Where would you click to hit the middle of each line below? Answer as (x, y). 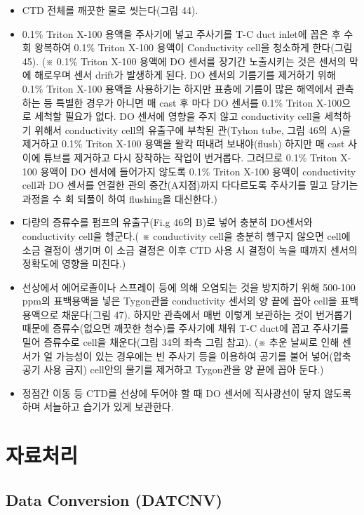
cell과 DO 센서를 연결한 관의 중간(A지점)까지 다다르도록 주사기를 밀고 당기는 (190, 185)
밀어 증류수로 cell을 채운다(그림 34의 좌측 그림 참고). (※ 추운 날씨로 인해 (181, 342)
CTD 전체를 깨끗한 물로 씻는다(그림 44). (110, 10)
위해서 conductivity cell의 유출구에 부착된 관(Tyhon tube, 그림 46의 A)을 (193, 129)
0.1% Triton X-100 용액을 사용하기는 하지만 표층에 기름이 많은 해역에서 (177, 88)
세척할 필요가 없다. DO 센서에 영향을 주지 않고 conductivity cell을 (178, 116)
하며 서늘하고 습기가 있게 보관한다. (98, 407)
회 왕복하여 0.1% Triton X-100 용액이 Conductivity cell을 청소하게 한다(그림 (187, 47)
